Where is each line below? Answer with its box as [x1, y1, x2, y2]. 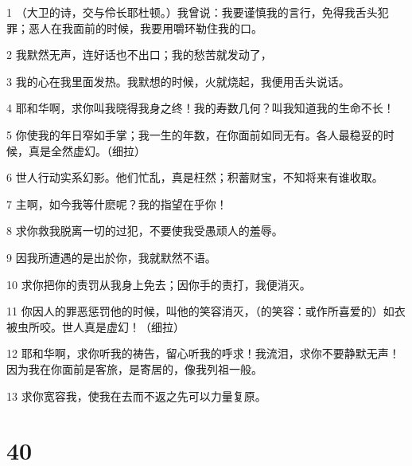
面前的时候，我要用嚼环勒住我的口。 [72, 19, 262, 36]
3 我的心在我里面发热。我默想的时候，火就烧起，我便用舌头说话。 [6, 72, 350, 89]
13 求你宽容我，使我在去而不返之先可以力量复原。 [6, 387, 266, 404]
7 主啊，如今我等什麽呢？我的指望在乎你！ [6, 195, 227, 212]
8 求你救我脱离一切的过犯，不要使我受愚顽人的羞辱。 [6, 222, 283, 239]
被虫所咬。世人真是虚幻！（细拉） [6, 318, 185, 335]
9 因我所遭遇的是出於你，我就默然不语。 [6, 249, 216, 265]
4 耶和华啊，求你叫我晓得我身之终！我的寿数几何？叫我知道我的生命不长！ [6, 100, 395, 116]
